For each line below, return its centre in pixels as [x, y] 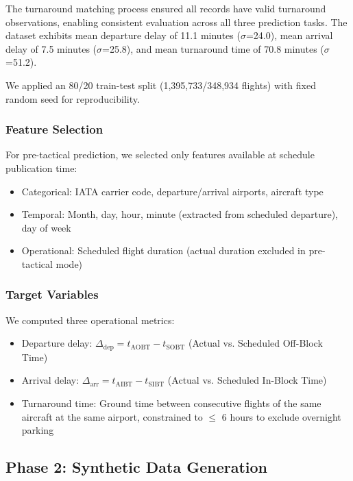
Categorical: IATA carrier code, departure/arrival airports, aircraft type [172, 191]
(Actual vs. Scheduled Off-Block [255, 343]
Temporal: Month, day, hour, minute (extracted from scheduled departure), [180, 214]
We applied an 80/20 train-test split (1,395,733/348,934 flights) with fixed [161, 85]
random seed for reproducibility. [73, 98]
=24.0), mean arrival [289, 35]
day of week [46, 227]
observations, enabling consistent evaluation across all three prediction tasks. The [176, 22]
